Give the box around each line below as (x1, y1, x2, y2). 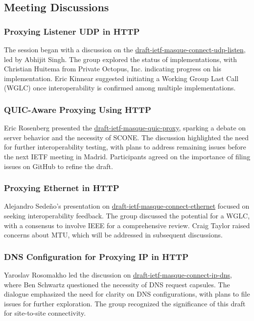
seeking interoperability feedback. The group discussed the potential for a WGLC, (4, 210, 250, 220)
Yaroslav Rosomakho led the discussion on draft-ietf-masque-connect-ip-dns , (4, 269, 232, 279)
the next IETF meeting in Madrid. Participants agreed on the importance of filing (4, 151, 251, 161)
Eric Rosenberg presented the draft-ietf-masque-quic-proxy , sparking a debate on (4, 123, 246, 133)
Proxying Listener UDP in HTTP (4, 25, 140, 37)
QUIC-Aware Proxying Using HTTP (4, 103, 151, 115)
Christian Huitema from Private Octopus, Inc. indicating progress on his (4, 64, 222, 74)
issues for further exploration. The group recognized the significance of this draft (4, 298, 246, 308)
